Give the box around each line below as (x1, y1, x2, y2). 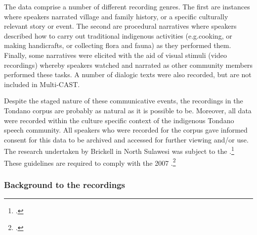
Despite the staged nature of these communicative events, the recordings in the (4, 95, 243, 106)
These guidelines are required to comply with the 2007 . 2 (4, 156, 176, 168)
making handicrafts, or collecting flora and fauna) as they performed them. (4, 40, 231, 50)
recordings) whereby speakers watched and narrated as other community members (4, 59, 253, 70)
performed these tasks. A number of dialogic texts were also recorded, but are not (4, 69, 252, 80)
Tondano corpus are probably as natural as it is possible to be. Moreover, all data (4, 105, 252, 115)
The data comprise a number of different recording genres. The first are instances (4, 1, 250, 11)
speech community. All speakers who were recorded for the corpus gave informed (4, 125, 248, 135)
